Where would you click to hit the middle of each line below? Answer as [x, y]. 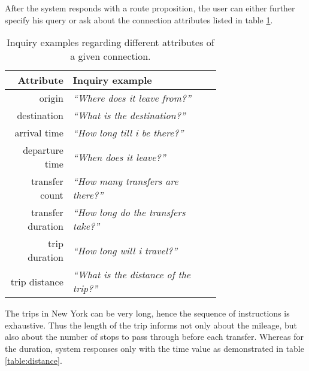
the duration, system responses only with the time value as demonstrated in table [154, 348]
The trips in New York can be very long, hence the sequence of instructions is [147, 313]
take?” [86, 226]
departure [43, 150]
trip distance [37, 281]
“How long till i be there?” [128, 133]
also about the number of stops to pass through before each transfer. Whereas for [154, 337]
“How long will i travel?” [125, 250]
